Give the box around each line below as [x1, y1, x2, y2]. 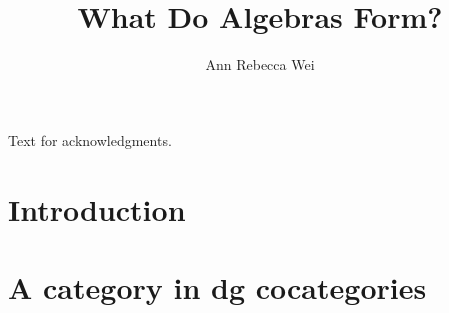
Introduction [8, 188, 186, 229]
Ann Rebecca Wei [205, 54, 315, 75]
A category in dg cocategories [8, 266, 427, 307]
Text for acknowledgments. [8, 129, 172, 150]
